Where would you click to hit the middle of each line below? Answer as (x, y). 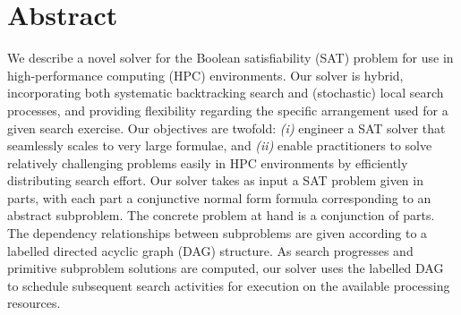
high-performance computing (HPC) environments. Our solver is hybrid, (205, 75)
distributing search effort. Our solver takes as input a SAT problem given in (215, 180)
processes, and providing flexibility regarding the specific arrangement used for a (228, 110)
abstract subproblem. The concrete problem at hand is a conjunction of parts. (221, 215)
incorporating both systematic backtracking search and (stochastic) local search (226, 93)
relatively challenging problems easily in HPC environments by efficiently (208, 162)
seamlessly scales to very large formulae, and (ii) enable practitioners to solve (220, 145)
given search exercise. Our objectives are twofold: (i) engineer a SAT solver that (226, 128)
